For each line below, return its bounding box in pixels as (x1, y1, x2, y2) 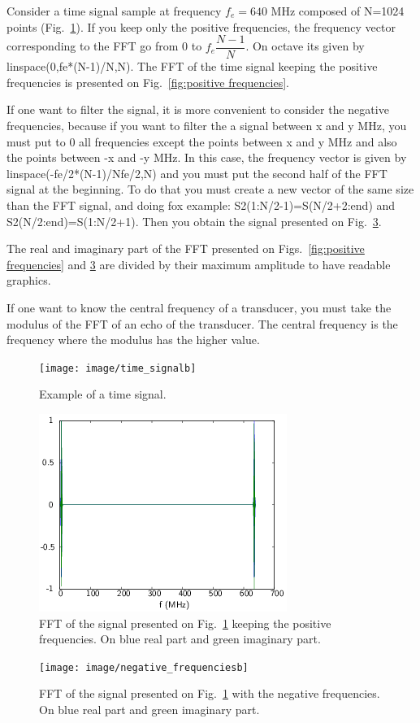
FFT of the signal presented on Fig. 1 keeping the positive (39, 614, 331, 631)
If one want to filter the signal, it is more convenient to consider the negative (6, 101, 389, 118)
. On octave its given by (245, 37, 365, 54)
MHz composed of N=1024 (271, 2, 405, 19)
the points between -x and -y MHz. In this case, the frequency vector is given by (6, 149, 407, 166)
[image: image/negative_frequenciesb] (39, 661, 249, 673)
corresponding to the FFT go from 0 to (6, 37, 202, 54)
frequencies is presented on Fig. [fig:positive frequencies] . (6, 73, 289, 90)
